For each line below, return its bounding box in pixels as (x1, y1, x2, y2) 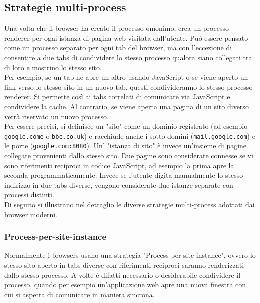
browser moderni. (4, 209, 57, 219)
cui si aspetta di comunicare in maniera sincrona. (4, 289, 155, 299)
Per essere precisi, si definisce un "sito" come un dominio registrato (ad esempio (4, 121, 248, 131)
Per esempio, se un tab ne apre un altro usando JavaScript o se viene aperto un (4, 72, 248, 82)
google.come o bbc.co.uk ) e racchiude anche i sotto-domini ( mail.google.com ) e (4, 130, 255, 141)
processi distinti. (4, 189, 54, 200)
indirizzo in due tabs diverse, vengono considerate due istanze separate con (4, 179, 233, 190)
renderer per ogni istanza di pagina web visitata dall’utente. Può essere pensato (4, 32, 248, 43)
